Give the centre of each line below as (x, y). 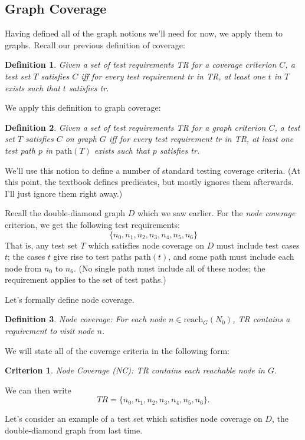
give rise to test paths (93, 257)
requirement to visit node (50, 331)
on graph (81, 139)
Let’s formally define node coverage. (70, 299)
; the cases (27, 257)
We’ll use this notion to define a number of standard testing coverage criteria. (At (153, 170)
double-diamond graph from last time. (74, 430)
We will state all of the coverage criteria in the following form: (117, 350)
